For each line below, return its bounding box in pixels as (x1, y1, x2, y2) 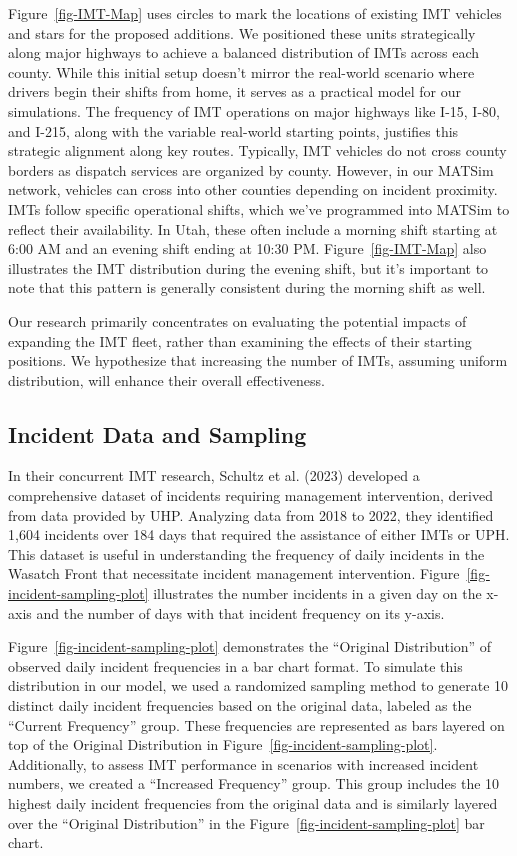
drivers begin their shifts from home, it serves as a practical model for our (8, 81, 462, 102)
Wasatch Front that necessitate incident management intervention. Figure (8, 563, 460, 584)
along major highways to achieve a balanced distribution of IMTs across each (8, 42, 480, 63)
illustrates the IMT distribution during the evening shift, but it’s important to (8, 257, 489, 278)
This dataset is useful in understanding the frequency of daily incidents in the (8, 543, 485, 564)
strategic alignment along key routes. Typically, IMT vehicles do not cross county (8, 140, 507, 161)
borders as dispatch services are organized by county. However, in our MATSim (8, 159, 494, 180)
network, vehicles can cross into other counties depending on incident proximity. (8, 179, 498, 200)
